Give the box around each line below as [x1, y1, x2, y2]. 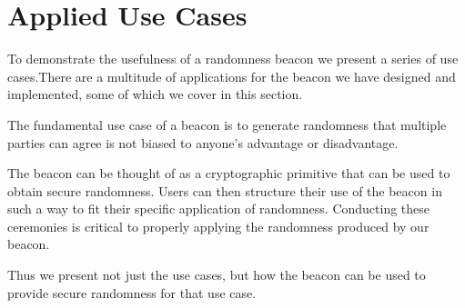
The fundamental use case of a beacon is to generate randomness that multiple [7, 114, 447, 134]
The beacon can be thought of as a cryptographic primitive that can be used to [7, 164, 450, 183]
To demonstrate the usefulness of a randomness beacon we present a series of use [7, 49, 459, 68]
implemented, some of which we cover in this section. [7, 84, 303, 104]
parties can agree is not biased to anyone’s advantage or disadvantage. [7, 133, 399, 152]
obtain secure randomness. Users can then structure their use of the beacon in [7, 181, 442, 200]
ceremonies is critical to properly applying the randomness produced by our [7, 216, 430, 235]
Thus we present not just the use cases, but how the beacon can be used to [7, 265, 426, 284]
